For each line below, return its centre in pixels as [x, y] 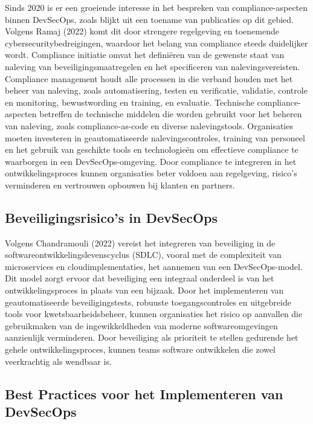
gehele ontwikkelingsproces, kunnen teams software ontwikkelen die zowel [140, 349]
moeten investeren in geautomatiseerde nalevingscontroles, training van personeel [155, 137]
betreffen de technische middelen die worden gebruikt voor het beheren [171, 114]
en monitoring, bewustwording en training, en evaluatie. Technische [130, 102]
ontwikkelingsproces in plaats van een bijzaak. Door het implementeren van [144, 290]
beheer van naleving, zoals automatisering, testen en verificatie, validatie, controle [156, 90]
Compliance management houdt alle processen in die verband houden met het [149, 78]
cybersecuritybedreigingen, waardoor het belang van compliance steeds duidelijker [156, 43]
